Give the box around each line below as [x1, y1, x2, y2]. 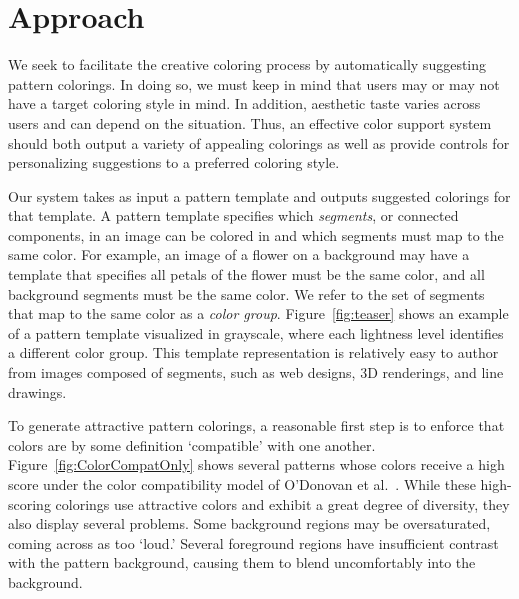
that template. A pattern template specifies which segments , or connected [8, 205, 459, 226]
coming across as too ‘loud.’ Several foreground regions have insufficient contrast [8, 532, 499, 553]
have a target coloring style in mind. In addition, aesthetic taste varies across [8, 93, 481, 114]
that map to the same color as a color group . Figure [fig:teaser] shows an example [8, 303, 509, 324]
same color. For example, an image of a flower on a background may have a [8, 244, 470, 265]
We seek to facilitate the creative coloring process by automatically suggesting [8, 54, 487, 75]
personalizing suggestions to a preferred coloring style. [8, 152, 340, 173]
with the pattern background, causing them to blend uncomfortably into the [8, 552, 476, 573]
